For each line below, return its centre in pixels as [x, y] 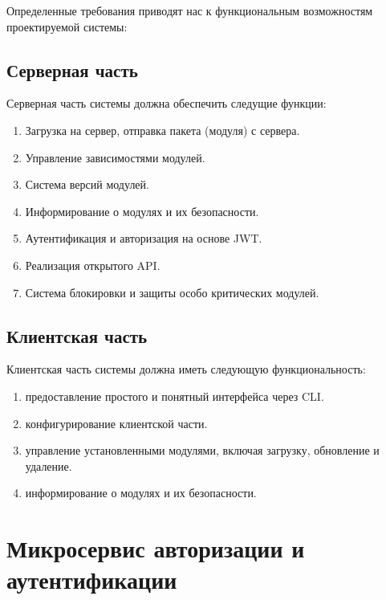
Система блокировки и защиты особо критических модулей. [172, 292]
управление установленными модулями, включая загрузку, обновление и [202, 450]
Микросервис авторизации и [156, 548]
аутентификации [92, 580]
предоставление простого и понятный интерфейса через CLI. [175, 396]
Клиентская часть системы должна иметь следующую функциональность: [186, 369]
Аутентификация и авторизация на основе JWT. [144, 238]
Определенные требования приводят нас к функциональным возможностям [190, 10]
